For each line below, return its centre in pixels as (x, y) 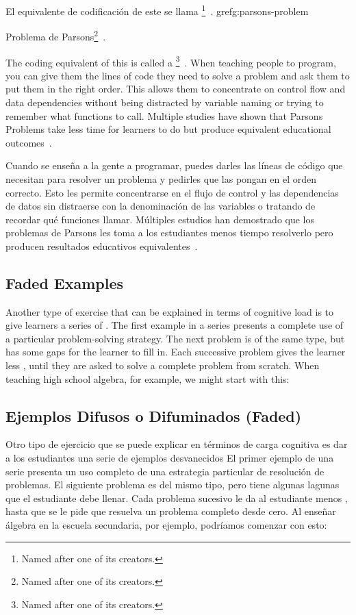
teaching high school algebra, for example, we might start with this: (148, 378)
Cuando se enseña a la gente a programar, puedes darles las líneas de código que (174, 165)
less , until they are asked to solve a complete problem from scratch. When (163, 365)
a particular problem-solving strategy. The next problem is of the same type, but (175, 338)
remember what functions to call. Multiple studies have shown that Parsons (164, 115)
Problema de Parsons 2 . (56, 35)
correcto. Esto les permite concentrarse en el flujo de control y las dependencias (172, 192)
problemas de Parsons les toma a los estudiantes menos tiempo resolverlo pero (169, 233)
